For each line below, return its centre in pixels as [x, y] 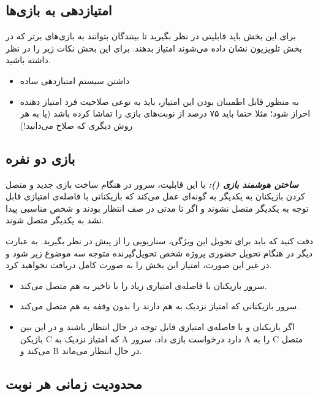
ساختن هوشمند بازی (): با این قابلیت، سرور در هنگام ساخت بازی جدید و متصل [152, 184]
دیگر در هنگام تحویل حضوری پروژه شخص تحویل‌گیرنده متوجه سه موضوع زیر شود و [159, 252]
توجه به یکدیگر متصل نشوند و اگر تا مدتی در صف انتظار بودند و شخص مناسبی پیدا [157, 208]
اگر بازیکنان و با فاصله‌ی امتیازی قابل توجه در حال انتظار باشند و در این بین [157, 326]
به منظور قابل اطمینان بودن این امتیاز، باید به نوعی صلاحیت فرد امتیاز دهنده [159, 101]
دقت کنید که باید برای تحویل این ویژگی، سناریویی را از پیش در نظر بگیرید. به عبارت [160, 240]
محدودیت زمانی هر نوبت [74, 384]
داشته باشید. [28, 60]
